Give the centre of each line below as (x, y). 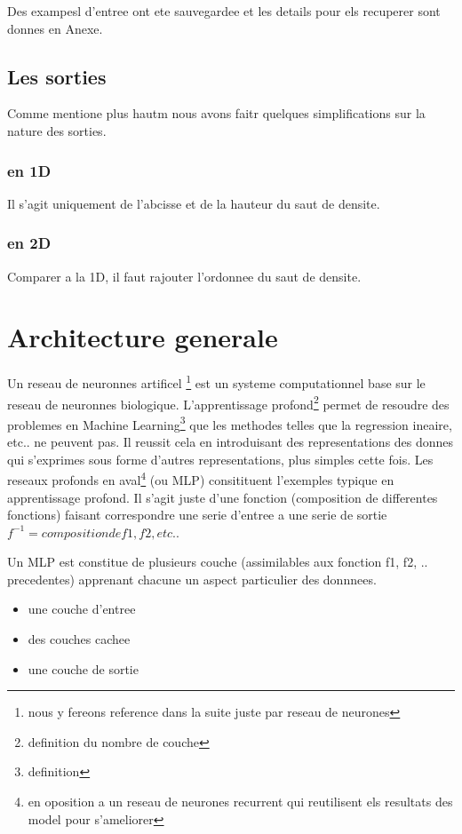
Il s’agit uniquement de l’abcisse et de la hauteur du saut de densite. (194, 203)
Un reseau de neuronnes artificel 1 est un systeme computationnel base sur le (216, 381)
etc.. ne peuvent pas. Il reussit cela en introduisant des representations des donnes (231, 442)
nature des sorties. (57, 130)
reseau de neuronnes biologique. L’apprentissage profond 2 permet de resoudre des (228, 402)
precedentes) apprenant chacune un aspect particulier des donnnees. (192, 579)
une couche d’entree (82, 609)
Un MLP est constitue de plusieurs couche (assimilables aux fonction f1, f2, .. (218, 562)
